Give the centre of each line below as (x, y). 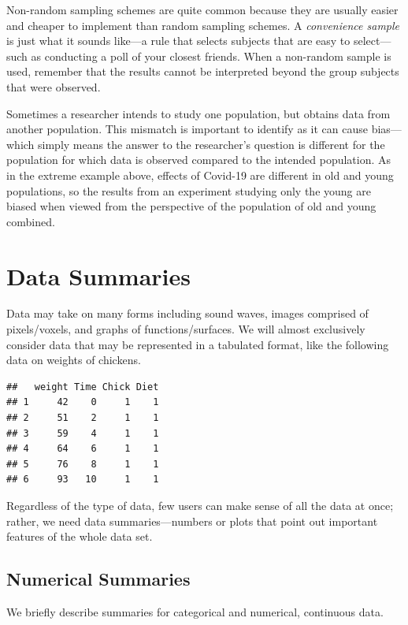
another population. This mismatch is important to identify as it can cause (187, 129)
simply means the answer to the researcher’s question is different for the (211, 144)
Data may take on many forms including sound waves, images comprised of (187, 313)
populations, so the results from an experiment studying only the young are (189, 190)
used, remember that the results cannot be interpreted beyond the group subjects (203, 71)
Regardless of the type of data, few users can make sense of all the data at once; (200, 505)
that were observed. (54, 86)
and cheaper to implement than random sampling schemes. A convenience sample (203, 25)
